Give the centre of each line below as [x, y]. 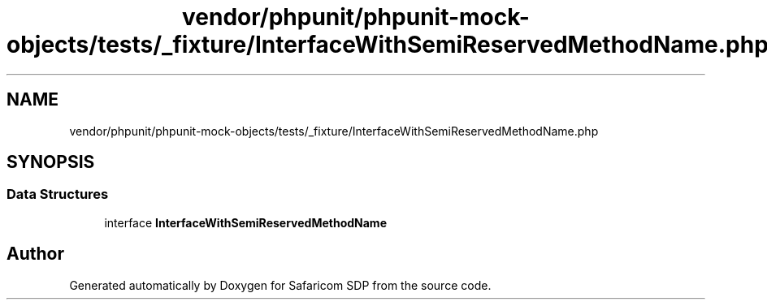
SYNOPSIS [51, 162]
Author [35, 254]
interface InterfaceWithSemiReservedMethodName [245, 222]
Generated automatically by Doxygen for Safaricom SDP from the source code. [280, 285]
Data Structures [58, 194]
